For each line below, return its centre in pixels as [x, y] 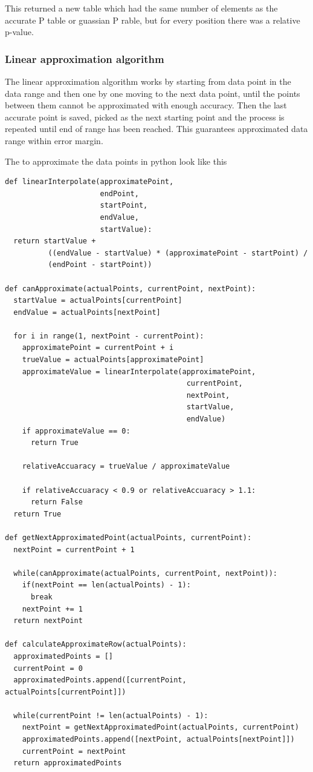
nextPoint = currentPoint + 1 [74, 549]
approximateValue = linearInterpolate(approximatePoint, [139, 371]
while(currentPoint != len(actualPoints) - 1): [111, 715]
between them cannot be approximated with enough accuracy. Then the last [146, 105]
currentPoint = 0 [48, 668]
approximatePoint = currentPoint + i [98, 348]
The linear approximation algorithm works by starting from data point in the [148, 81]
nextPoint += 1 [52, 609]
